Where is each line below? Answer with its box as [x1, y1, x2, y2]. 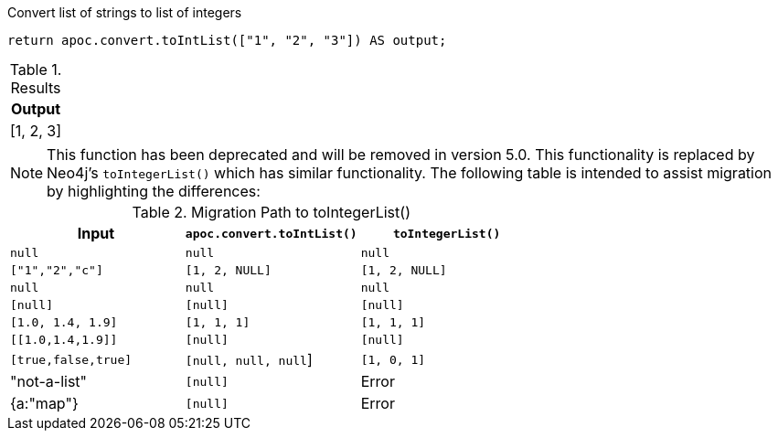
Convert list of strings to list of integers [7, 5, 242, 20]
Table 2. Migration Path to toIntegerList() [132, 203, 410, 221]
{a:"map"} [10, 394, 79, 412]
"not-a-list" [10, 372, 88, 390]
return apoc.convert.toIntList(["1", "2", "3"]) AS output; [7, 33, 447, 48]
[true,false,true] [10, 352, 133, 367]
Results [10, 79, 61, 97]
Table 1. [9, 60, 62, 79]
